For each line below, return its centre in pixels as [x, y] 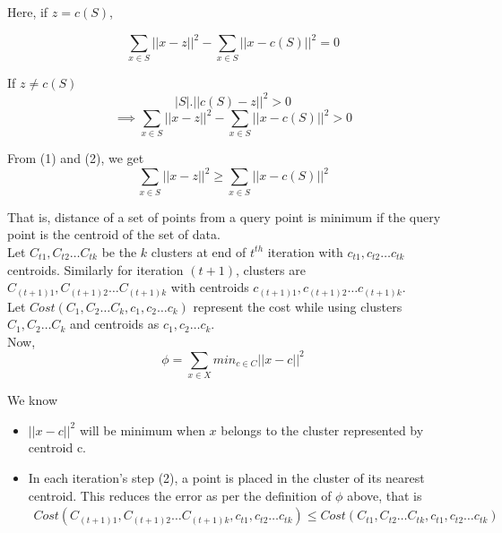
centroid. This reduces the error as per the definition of [180, 495]
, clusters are [270, 269]
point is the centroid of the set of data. [114, 234]
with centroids [210, 287]
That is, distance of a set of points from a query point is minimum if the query [224, 216]
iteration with [305, 251]
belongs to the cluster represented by [322, 430]
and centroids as [114, 324]
